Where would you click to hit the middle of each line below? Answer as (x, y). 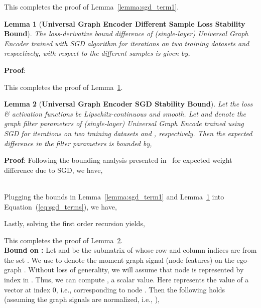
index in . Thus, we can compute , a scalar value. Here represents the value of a (126, 280)
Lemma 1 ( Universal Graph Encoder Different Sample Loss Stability (125, 23)
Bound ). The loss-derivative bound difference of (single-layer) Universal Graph (126, 33)
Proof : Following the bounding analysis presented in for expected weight (118, 160)
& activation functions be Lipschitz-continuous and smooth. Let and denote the (125, 113)
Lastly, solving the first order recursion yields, (75, 223)
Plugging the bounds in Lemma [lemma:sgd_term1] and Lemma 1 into (114, 196)
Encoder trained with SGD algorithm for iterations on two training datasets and (127, 43)
